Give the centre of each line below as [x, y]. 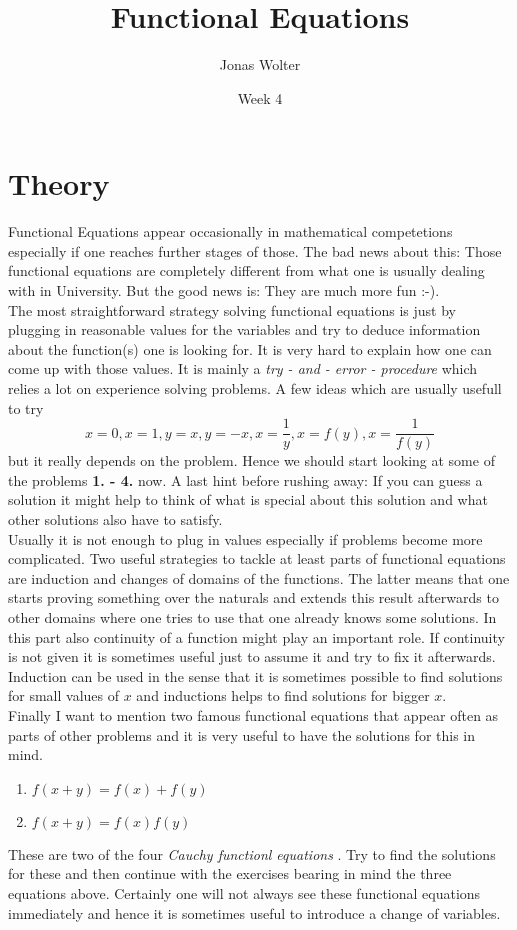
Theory [59, 183]
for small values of [64, 695]
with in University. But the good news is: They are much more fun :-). [224, 290]
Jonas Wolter [260, 64]
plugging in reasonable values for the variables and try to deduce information [244, 329]
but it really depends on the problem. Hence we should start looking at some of [251, 460]
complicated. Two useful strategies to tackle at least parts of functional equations [257, 558]
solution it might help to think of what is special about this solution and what [248, 499]
